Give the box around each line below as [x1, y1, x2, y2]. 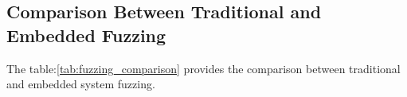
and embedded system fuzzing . [6, 76, 155, 92]
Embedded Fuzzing [6, 22, 166, 47]
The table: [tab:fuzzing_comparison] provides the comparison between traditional [6, 60, 401, 76]
